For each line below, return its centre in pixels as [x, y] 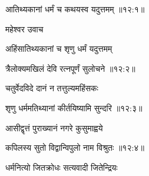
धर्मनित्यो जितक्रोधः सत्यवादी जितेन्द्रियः [62, 167]
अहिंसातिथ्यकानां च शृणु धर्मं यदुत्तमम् [59, 49]
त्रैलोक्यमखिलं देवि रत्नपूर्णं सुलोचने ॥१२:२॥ [70, 68]
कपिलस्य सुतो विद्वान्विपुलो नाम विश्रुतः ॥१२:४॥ [75, 147]
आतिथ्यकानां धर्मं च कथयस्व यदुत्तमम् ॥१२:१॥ [75, 9]
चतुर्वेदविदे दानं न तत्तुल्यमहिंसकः [52, 88]
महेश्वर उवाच [24, 29]
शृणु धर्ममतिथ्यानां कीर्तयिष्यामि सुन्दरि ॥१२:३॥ [74, 107]
